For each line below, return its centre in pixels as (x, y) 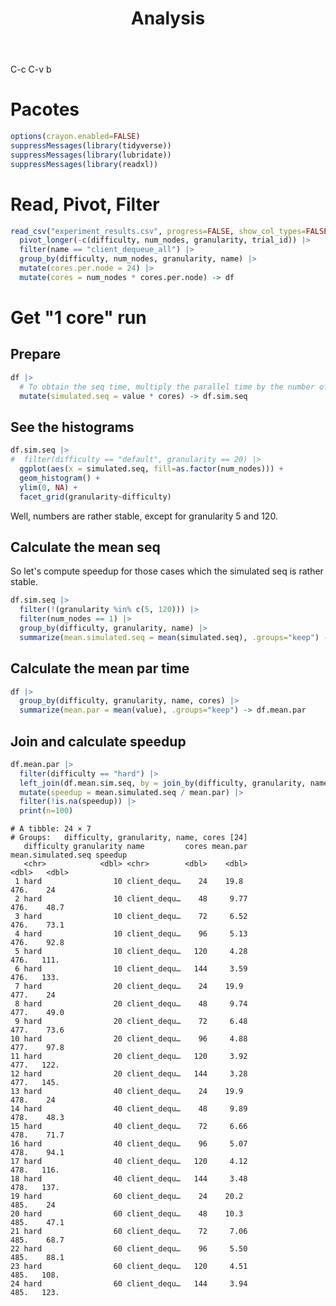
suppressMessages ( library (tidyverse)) (91, 146)
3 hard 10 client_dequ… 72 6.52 (131, 917)
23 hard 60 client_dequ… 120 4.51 (129, 1267)
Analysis (168, 18)
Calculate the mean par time (100, 668)
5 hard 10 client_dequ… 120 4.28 (131, 952)
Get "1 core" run (78, 318)
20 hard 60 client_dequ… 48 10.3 (127, 1214)
